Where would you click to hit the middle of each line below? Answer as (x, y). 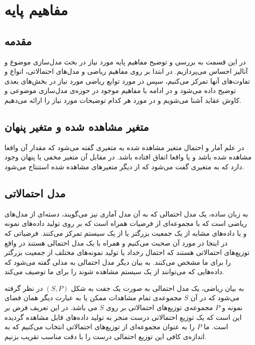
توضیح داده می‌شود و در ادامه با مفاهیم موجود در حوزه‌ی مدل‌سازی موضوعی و (120, 90)
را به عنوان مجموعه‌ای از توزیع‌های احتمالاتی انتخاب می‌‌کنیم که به (100, 327)
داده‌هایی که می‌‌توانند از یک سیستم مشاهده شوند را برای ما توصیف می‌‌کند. (115, 271)
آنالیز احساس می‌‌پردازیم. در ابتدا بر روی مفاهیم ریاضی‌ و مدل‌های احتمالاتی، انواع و (126, 71)
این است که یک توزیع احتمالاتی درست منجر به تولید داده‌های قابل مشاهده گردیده (123, 317)
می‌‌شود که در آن (215, 298)
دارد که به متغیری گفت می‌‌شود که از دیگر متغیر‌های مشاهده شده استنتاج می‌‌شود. (124, 166)
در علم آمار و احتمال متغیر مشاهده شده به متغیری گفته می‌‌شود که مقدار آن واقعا (124, 147)
